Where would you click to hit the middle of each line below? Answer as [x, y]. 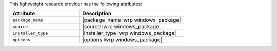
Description [97, 14]
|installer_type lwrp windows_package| [129, 33]
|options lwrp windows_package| [122, 40]
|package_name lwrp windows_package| [132, 20]
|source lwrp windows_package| [122, 27]
